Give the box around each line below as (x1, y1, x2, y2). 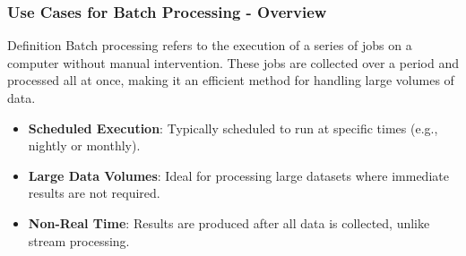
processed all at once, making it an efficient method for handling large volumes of (7, 71, 454, 90)
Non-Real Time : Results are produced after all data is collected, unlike (28, 213, 430, 232)
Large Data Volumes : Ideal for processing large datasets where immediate (28, 166, 449, 184)
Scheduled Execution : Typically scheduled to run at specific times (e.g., (28, 118, 438, 137)
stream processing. (28, 231, 130, 250)
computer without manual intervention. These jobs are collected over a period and (7, 53, 459, 72)
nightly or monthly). (28, 136, 141, 155)
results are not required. (28, 183, 160, 202)
